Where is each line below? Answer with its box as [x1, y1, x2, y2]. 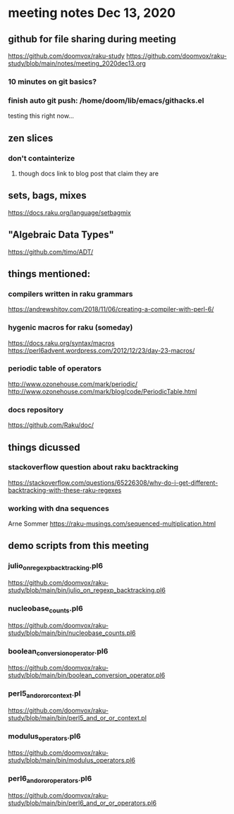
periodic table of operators [8, 364, 101, 374]
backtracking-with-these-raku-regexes [8, 486, 122, 494]
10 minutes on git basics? [8, 76, 97, 86]
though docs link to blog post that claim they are [18, 169, 159, 178]
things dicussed [8, 441, 80, 453]
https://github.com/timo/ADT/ [8, 247, 94, 256]
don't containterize [8, 153, 75, 163]
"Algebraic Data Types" [8, 229, 115, 241]
